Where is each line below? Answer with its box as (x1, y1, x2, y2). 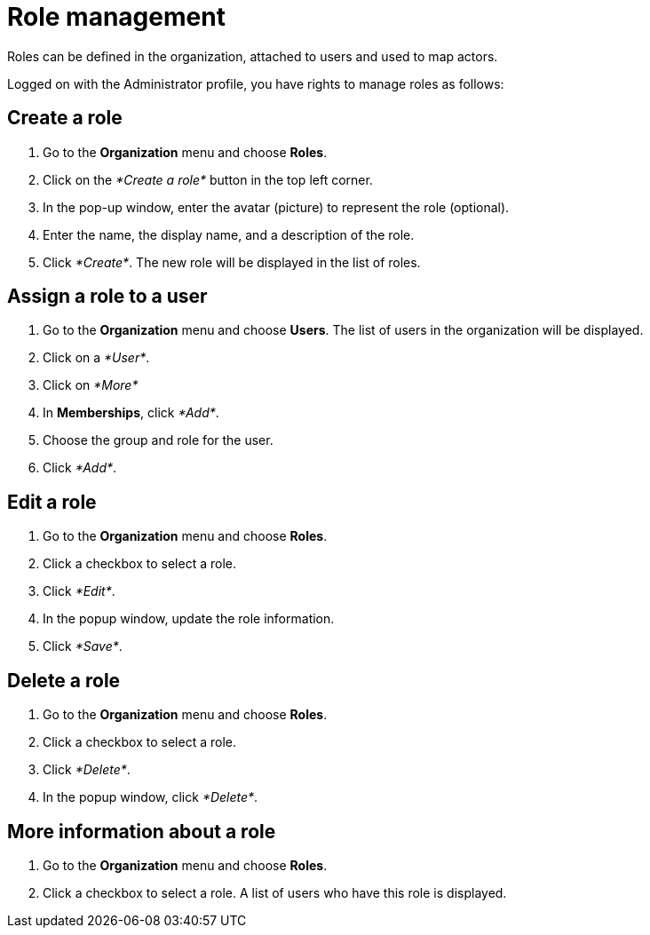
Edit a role (7, 490, 97, 513)
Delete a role (7, 669, 121, 692)
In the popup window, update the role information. (43, 611, 335, 627)
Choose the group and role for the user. (43, 432, 273, 448)
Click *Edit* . (43, 583, 115, 599)
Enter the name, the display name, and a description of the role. (43, 226, 415, 242)
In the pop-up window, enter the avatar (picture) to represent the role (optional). (43, 199, 510, 215)
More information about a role (7, 820, 276, 843)
